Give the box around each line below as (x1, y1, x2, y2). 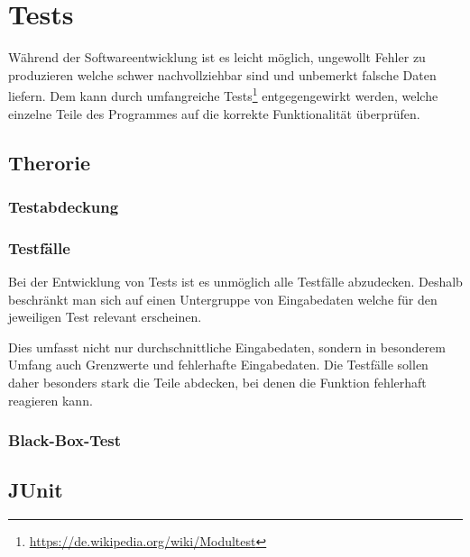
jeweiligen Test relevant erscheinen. (8, 307, 202, 326)
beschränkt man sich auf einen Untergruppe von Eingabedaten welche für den (8, 289, 438, 308)
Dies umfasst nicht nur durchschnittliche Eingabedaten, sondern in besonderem (8, 337, 446, 356)
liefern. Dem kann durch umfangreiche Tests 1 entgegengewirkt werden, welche (8, 84, 438, 105)
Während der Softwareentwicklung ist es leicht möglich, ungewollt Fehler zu (8, 48, 426, 67)
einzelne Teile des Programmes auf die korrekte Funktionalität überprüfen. (8, 104, 420, 123)
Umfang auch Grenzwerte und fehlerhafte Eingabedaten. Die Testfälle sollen (8, 355, 429, 374)
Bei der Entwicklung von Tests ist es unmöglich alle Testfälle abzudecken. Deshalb (8, 272, 463, 290)
